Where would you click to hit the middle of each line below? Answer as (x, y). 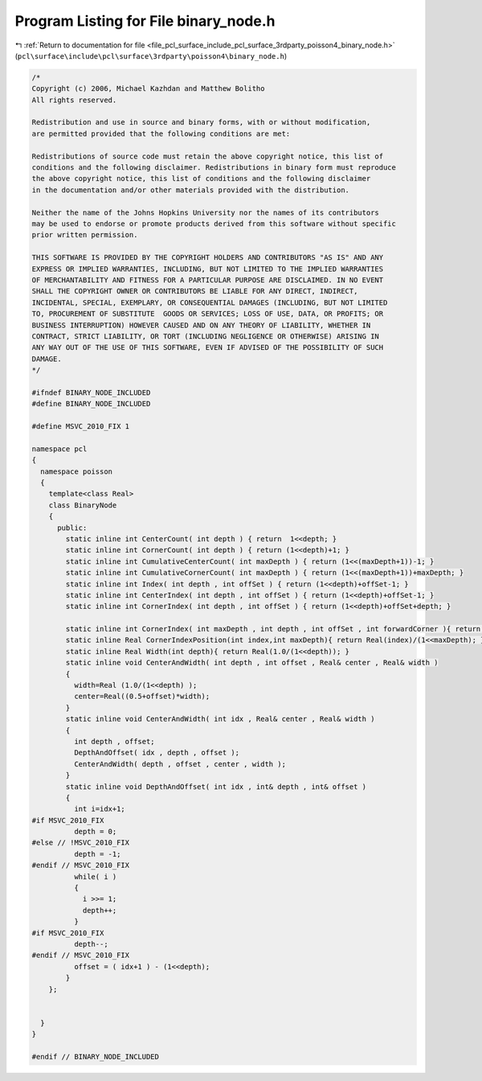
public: (72, 528)
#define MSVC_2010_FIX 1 (81, 427)
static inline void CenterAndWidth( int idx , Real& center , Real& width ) (220, 719)
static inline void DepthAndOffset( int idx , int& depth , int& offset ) (216, 787)
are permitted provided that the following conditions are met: (161, 134)
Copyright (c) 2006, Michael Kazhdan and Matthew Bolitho (148, 89)
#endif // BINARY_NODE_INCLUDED (96, 1056)
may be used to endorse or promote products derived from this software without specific (214, 224)
